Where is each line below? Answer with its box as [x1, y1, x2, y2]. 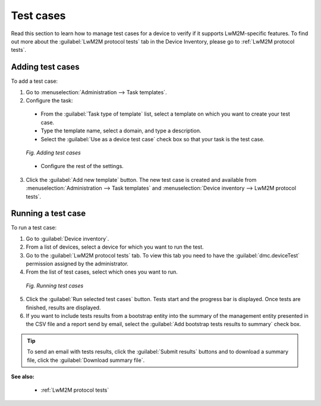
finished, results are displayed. [26, 304, 101, 311]
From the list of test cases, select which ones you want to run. [26, 268, 178, 275]
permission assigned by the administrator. [26, 260, 129, 267]
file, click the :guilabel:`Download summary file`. [27, 357, 145, 364]
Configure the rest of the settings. [40, 163, 124, 170]
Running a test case [11, 209, 86, 219]
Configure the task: [26, 97, 74, 104]
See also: [11, 373, 35, 380]
